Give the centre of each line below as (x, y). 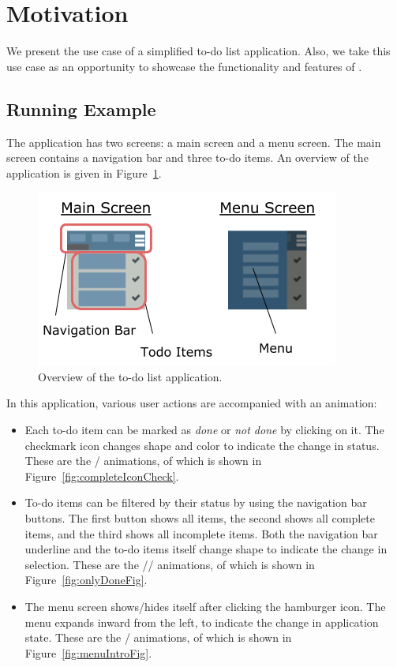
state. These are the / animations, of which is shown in (158, 637)
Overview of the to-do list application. (130, 376)
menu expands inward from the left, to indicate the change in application (202, 622)
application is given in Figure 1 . (84, 172)
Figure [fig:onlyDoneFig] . (86, 580)
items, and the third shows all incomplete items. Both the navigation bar (201, 533)
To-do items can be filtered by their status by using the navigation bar (196, 502)
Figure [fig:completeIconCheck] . (102, 476)
